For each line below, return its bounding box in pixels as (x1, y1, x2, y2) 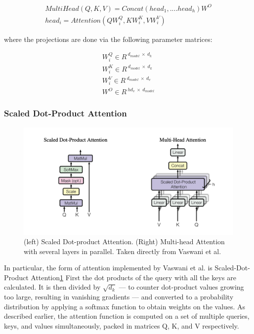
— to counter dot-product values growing (119, 282, 244, 292)
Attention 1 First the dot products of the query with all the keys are (31, 272, 236, 282)
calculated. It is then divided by (4, 282, 101, 292)
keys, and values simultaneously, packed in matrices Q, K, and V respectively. (4, 320, 239, 331)
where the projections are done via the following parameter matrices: (4, 34, 212, 44)
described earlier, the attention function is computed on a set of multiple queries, (4, 311, 250, 321)
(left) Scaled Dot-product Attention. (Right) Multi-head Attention (24, 236, 225, 247)
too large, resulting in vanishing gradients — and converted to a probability (4, 292, 234, 302)
